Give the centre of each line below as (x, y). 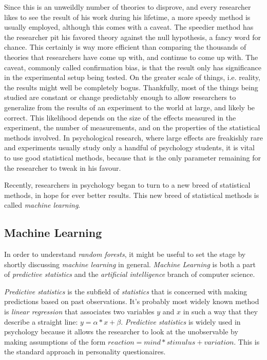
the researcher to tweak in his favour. (63, 167)
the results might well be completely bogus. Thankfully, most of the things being (131, 87)
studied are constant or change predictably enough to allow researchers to (120, 97)
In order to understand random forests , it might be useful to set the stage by (125, 254)
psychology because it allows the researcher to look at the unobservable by (121, 332)
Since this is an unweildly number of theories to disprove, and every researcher (128, 7)
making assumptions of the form (55, 341)
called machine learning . (42, 205)
